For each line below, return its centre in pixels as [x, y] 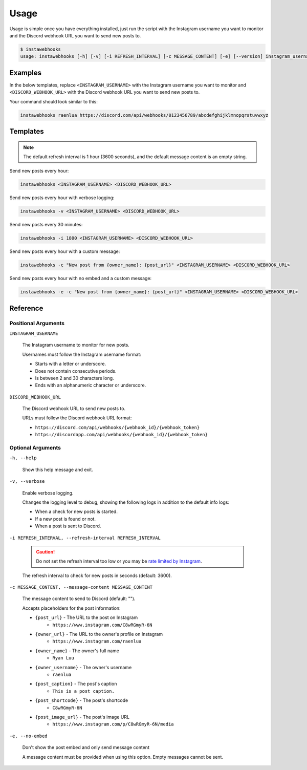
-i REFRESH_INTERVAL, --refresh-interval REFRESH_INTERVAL [85, 538]
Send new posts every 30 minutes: [46, 225]
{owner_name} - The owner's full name [77, 651]
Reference [26, 308]
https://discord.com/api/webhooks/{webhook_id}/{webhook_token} [117, 427]
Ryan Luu [63, 658]
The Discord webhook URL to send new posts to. [74, 409]
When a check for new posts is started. [76, 511]
